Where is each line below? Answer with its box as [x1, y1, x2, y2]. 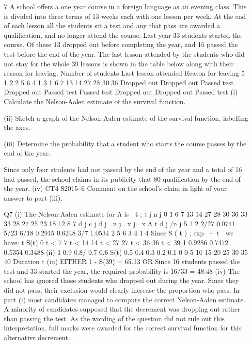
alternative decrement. [4, 332, 70, 342]
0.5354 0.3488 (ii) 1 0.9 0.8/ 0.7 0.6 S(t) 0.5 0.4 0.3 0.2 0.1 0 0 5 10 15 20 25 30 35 [4, 247, 248, 257]
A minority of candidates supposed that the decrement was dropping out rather [4, 304, 240, 314]
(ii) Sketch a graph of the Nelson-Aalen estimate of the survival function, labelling [4, 112, 248, 123]
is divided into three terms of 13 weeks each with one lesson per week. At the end [4, 11, 246, 21]
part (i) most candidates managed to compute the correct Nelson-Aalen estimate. [4, 294, 246, 304]
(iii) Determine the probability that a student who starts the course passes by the [4, 138, 247, 148]
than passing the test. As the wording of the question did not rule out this [4, 313, 225, 323]
